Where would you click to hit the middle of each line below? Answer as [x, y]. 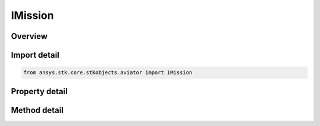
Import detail [35, 55]
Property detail [39, 91]
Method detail [37, 110]
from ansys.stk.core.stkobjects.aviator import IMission [108, 73]
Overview [29, 36]
